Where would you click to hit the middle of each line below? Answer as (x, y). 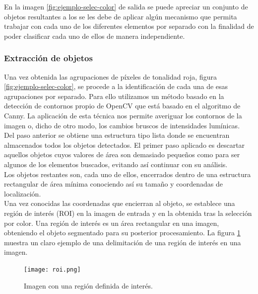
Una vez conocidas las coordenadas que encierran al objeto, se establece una (120, 203)
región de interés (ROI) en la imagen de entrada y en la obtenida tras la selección (128, 213)
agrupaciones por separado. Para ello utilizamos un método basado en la (114, 96)
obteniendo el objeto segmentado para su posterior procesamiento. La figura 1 (122, 233)
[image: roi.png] (52, 269)
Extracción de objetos (48, 58)
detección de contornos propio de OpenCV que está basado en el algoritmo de (122, 106)
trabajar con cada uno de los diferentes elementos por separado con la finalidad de (129, 26)
